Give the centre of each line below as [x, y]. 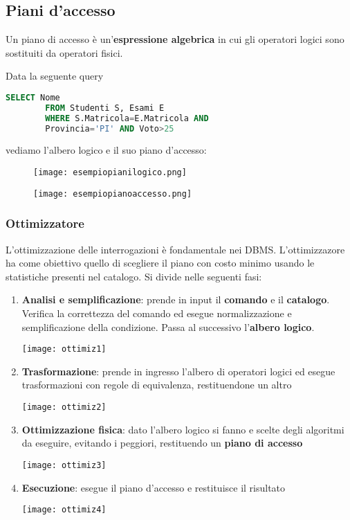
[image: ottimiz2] [64, 407]
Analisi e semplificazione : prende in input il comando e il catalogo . [176, 299]
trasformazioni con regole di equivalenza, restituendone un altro [157, 385]
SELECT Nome [33, 97]
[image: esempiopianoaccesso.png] [113, 194]
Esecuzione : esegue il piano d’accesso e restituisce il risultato [154, 487]
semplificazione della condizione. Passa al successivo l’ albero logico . [168, 326]
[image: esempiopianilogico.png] [110, 173]
